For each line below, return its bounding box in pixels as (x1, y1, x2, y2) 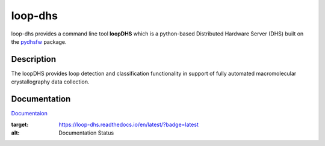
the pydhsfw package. (11, 38, 67, 45)
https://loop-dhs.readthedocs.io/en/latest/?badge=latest (58, 121, 199, 128)
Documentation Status (58, 129, 114, 136)
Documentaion (11, 110, 48, 117)
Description (11, 54, 57, 64)
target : (11, 121, 29, 128)
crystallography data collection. (11, 78, 90, 85)
